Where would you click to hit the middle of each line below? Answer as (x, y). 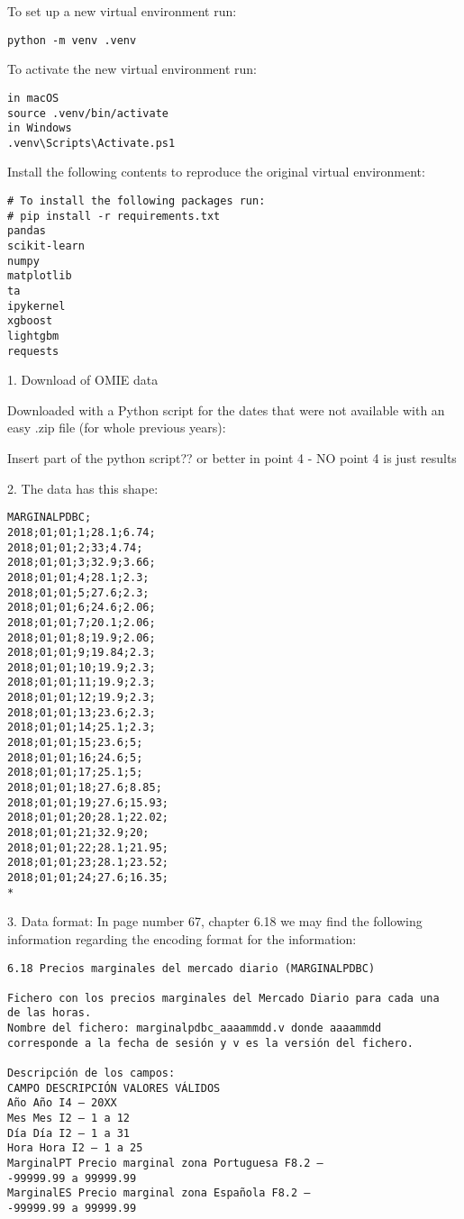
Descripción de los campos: (91, 1073)
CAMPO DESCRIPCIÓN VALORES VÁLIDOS (114, 1088)
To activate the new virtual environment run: (132, 69)
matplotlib (40, 276)
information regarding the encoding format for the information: (182, 938)
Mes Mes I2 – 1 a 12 (69, 1119)
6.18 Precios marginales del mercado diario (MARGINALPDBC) (191, 968)
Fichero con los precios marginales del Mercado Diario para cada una (223, 998)
